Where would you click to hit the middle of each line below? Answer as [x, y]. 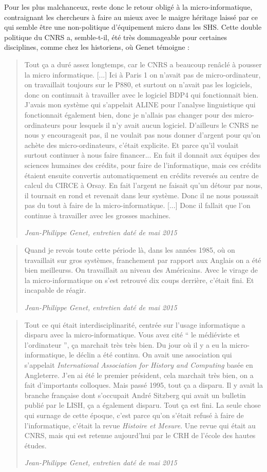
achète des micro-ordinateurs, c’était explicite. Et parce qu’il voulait [131, 145]
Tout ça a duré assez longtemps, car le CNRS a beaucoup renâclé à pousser [143, 64]
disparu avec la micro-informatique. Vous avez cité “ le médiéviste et [132, 335]
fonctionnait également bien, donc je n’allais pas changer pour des [128, 114]
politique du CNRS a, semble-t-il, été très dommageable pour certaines [116, 37]
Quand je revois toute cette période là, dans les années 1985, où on [130, 250]
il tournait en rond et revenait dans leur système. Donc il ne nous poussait [141, 195]
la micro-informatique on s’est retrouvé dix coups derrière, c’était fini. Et [139, 280]
